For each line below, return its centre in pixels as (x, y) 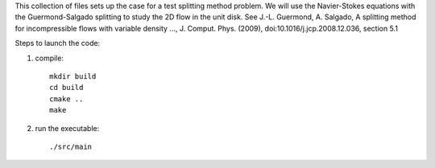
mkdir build (73, 76)
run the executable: (67, 128)
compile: (50, 58)
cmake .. (66, 99)
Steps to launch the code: (58, 43)
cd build (66, 88)
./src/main (71, 146)
